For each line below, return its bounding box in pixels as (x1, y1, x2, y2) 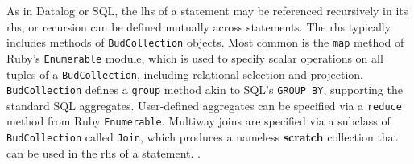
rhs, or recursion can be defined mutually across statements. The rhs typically (6, 18, 391, 35)
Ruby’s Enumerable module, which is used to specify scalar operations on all (6, 49, 383, 66)
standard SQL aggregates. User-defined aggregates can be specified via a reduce (6, 96, 402, 113)
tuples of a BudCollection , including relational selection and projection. (6, 65, 363, 82)
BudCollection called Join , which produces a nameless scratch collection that (6, 129, 399, 146)
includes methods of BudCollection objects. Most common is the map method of (6, 34, 404, 51)
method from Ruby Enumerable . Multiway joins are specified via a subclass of (6, 113, 391, 129)
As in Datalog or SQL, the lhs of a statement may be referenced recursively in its (6, 2, 408, 18)
